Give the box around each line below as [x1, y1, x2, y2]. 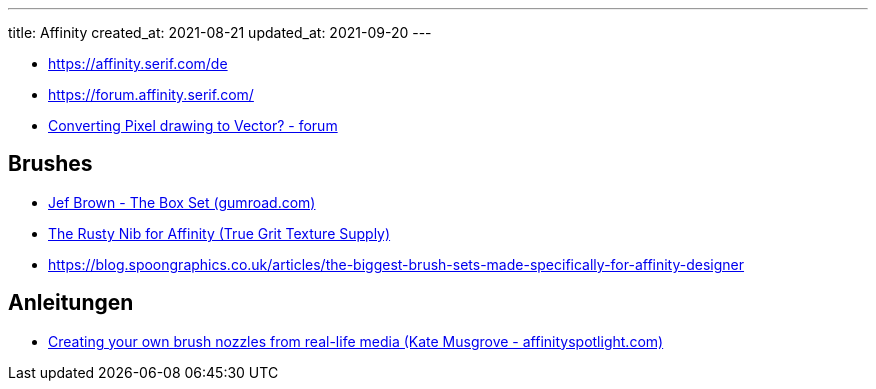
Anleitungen [8, 290, 134, 316]
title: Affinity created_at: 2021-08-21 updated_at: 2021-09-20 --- [8, 24, 432, 41]
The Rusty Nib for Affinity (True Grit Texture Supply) [48, 224, 391, 242]
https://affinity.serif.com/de [48, 55, 228, 72]
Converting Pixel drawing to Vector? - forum [48, 117, 338, 134]
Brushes [8, 151, 93, 177]
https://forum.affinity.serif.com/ [48, 86, 254, 103]
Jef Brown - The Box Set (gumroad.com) [48, 193, 316, 211]
